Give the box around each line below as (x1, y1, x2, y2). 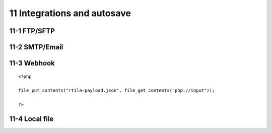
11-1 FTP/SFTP (9, 27, 55, 35)
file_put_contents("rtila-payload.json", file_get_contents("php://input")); (18, 88, 215, 93)
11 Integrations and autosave (9, 8, 131, 19)
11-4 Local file (9, 114, 54, 123)
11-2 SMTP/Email (9, 43, 63, 51)
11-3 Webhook (9, 59, 55, 68)
